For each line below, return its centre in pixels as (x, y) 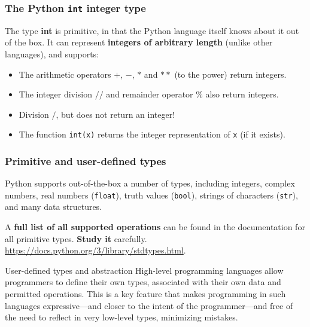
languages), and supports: (52, 54)
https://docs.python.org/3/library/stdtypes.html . (95, 250)
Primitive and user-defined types (86, 161)
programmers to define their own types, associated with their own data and (143, 282)
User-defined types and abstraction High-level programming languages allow (144, 270)
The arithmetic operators (65, 74)
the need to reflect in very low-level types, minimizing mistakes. (121, 317)
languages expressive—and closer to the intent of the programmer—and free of (149, 305)
